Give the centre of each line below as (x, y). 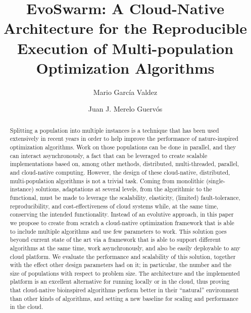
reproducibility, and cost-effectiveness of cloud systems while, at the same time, (114, 206)
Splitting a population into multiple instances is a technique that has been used (114, 130)
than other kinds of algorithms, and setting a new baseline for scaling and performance (124, 298)
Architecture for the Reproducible (125, 28)
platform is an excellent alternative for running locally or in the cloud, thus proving (120, 281)
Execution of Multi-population (125, 48)
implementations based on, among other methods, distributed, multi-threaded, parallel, (124, 164)
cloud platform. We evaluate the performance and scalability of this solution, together (123, 256)
